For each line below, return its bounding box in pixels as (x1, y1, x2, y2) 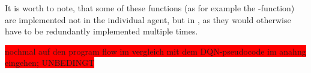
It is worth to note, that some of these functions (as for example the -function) (5, 2, 295, 14)
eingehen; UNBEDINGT (5, 56, 95, 69)
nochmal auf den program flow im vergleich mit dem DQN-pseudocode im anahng (5, 45, 306, 57)
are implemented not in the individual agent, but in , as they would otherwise (5, 13, 291, 26)
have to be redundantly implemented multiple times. (5, 25, 198, 37)
